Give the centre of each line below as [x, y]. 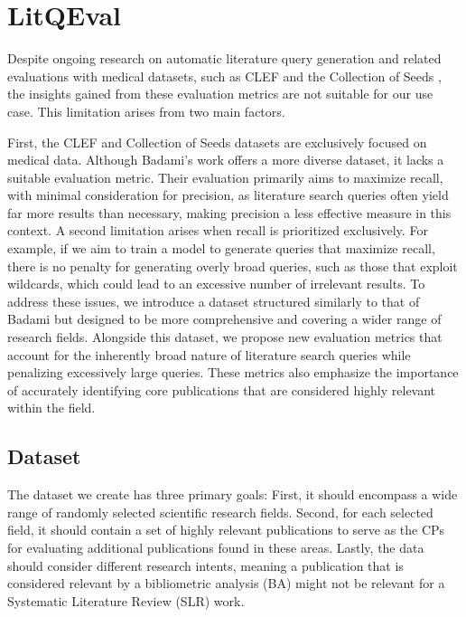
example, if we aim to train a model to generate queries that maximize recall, [221, 248]
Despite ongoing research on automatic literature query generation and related [224, 58]
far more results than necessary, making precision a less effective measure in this [229, 212]
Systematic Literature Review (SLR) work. [126, 600]
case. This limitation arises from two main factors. [146, 111]
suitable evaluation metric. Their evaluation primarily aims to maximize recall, [225, 177]
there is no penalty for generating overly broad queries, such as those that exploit [233, 266]
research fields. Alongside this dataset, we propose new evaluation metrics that [225, 337]
